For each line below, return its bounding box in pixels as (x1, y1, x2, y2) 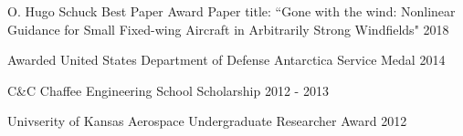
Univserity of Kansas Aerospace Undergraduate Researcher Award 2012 (7, 111, 407, 131)
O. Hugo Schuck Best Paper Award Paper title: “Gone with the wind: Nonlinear (7, 2, 456, 20)
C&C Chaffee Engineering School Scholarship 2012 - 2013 (7, 80, 329, 99)
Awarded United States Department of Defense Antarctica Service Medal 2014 (7, 50, 446, 69)
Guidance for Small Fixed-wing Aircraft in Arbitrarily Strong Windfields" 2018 (7, 19, 449, 38)
